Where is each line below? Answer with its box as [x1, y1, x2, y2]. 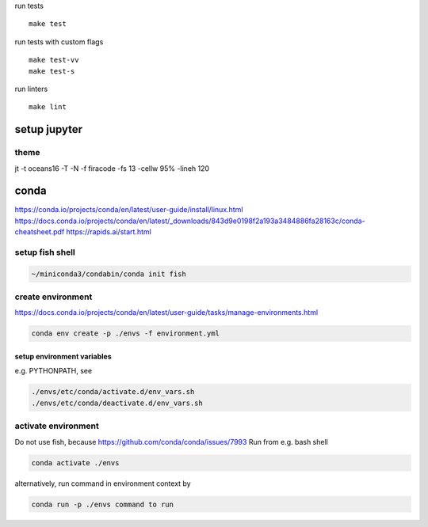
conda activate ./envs [31, 458, 120, 467]
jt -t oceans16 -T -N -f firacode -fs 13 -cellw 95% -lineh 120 [14, 163, 210, 173]
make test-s [29, 66, 75, 75]
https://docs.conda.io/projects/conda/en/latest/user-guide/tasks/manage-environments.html [14, 308, 319, 317]
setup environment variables [14, 352, 112, 362]
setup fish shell [14, 246, 75, 257]
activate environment [14, 420, 99, 431]
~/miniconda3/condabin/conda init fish [31, 269, 186, 279]
